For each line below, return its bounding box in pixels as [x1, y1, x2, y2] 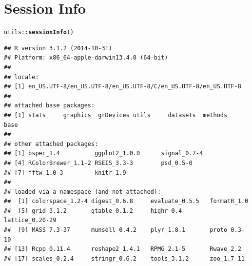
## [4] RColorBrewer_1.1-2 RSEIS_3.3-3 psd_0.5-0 [4, 159, 193, 166]
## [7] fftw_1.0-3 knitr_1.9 [4, 169, 126, 176]
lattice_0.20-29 [4, 217, 57, 224]
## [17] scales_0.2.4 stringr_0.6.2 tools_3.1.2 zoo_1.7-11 [4, 255, 245, 262]
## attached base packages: [4, 102, 95, 109]
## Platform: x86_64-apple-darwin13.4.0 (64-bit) [4, 54, 168, 61]
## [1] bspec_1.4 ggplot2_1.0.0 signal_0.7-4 [4, 150, 203, 157]
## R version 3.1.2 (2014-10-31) [4, 44, 112, 52]
